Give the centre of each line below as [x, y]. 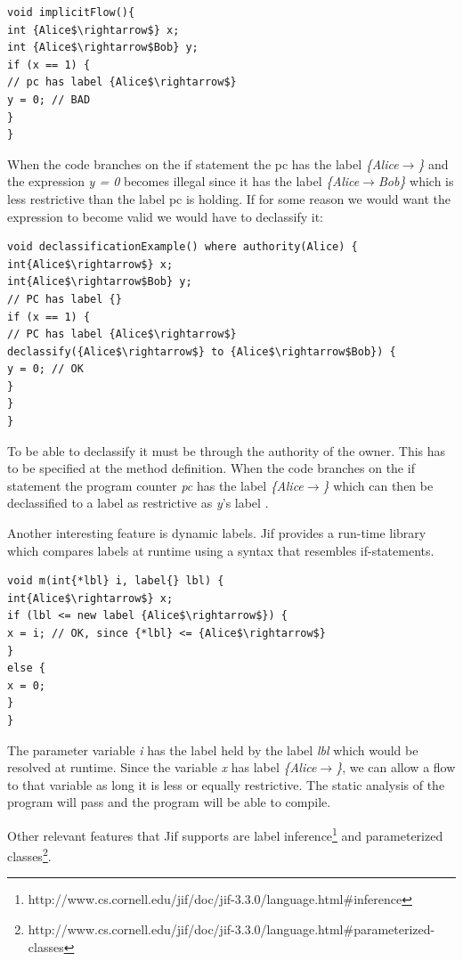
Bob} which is [416, 181]
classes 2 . [29, 855]
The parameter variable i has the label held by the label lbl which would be [213, 749]
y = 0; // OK [45, 369]
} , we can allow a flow [396, 767]
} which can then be [378, 485]
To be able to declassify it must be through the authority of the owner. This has [227, 450]
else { [26, 668]
